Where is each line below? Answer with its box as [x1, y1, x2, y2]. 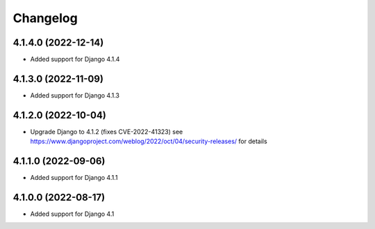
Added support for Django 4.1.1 [30, 174, 118, 182]
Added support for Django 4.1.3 [30, 91, 120, 100]
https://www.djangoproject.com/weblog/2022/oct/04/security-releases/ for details [30, 137, 267, 145]
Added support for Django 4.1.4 [30, 55, 120, 64]
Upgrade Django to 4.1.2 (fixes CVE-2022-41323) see [30, 127, 183, 136]
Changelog [12, 10, 78, 26]
